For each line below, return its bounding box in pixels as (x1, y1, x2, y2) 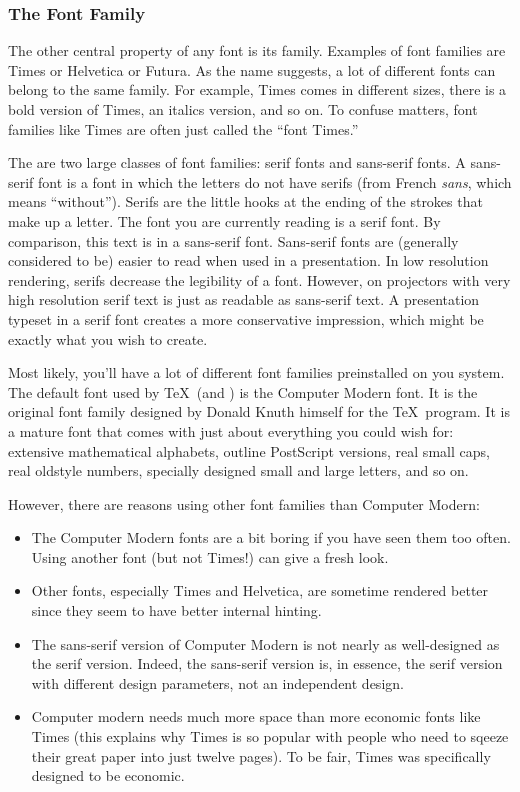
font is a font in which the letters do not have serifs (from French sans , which (38, 171, 512, 192)
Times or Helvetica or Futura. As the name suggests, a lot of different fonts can (8, 59, 496, 80)
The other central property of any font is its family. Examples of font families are (8, 40, 506, 61)
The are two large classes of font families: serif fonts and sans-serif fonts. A (8, 152, 466, 173)
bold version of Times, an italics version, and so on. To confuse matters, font (8, 99, 478, 119)
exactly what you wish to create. (8, 328, 208, 349)
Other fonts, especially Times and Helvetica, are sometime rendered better (31, 580, 489, 601)
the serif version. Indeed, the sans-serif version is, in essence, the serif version (31, 653, 503, 674)
